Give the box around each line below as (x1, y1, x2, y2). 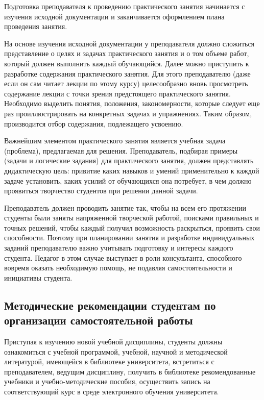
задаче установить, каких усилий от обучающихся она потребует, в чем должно (4, 175, 252, 186)
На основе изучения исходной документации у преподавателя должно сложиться (4, 38, 255, 48)
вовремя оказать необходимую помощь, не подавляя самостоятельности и (4, 262, 232, 273)
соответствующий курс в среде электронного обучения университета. (4, 386, 219, 396)
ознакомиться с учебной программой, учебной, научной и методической (4, 346, 228, 357)
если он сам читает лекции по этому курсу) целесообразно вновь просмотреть (4, 78, 248, 89)
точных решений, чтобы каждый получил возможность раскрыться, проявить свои (4, 222, 260, 233)
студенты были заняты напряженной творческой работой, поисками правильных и (4, 212, 259, 223)
